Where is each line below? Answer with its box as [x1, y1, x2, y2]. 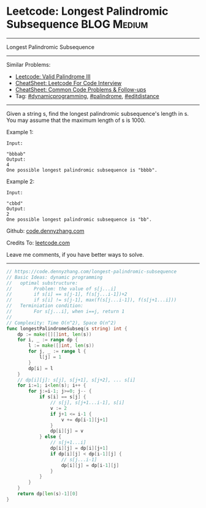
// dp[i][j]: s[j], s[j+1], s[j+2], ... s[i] [17, 377, 136, 383]
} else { [39, 434, 62, 440]
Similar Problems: [6, 61, 51, 68]
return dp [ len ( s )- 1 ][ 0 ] [17, 491, 78, 497]
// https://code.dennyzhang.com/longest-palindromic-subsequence [6, 268, 177, 275]
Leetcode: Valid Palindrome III [15, 72, 91, 80]
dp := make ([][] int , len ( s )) [17, 331, 92, 338]
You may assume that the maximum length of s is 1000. [6, 116, 146, 124]
